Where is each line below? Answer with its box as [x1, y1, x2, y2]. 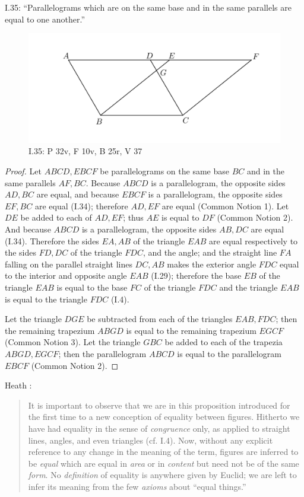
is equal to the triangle [5, 292, 87, 305]
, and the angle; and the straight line [142, 246, 277, 259]
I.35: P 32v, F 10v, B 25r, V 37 [28, 145, 142, 157]
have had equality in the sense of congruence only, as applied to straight [28, 422, 290, 434]
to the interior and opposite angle [5, 269, 127, 282]
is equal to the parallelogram [177, 347, 281, 359]
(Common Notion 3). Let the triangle [5, 336, 141, 348]
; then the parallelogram [58, 347, 147, 359]
